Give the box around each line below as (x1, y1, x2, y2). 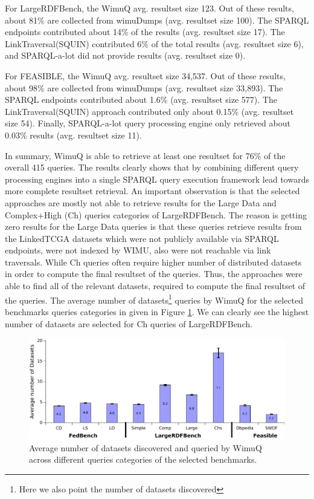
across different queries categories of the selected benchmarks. (29, 453, 257, 466)
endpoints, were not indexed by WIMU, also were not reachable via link (5, 244, 271, 256)
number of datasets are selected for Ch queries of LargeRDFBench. (5, 317, 253, 330)
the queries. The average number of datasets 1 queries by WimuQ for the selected (5, 292, 304, 306)
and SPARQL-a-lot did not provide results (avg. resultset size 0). (5, 49, 246, 62)
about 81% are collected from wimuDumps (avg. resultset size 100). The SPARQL (5, 13, 309, 26)
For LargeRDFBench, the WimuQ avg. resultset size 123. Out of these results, (5, 2, 294, 14)
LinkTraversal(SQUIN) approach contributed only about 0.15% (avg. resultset (5, 105, 294, 117)
